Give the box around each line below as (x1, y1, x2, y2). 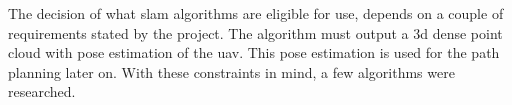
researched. (8, 81, 76, 102)
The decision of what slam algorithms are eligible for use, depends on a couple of (8, 3, 504, 23)
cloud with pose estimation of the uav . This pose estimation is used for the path (8, 42, 500, 63)
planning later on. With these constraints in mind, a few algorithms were (8, 61, 455, 82)
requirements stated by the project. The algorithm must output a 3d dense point (8, 22, 503, 43)
